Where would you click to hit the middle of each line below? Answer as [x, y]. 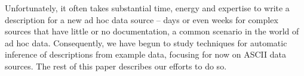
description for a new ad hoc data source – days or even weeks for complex [142, 19]
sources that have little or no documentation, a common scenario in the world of [152, 31]
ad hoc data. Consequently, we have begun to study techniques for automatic [146, 42]
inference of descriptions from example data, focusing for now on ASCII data [145, 54]
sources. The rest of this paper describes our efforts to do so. [116, 66]
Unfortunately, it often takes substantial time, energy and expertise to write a [147, 8]
